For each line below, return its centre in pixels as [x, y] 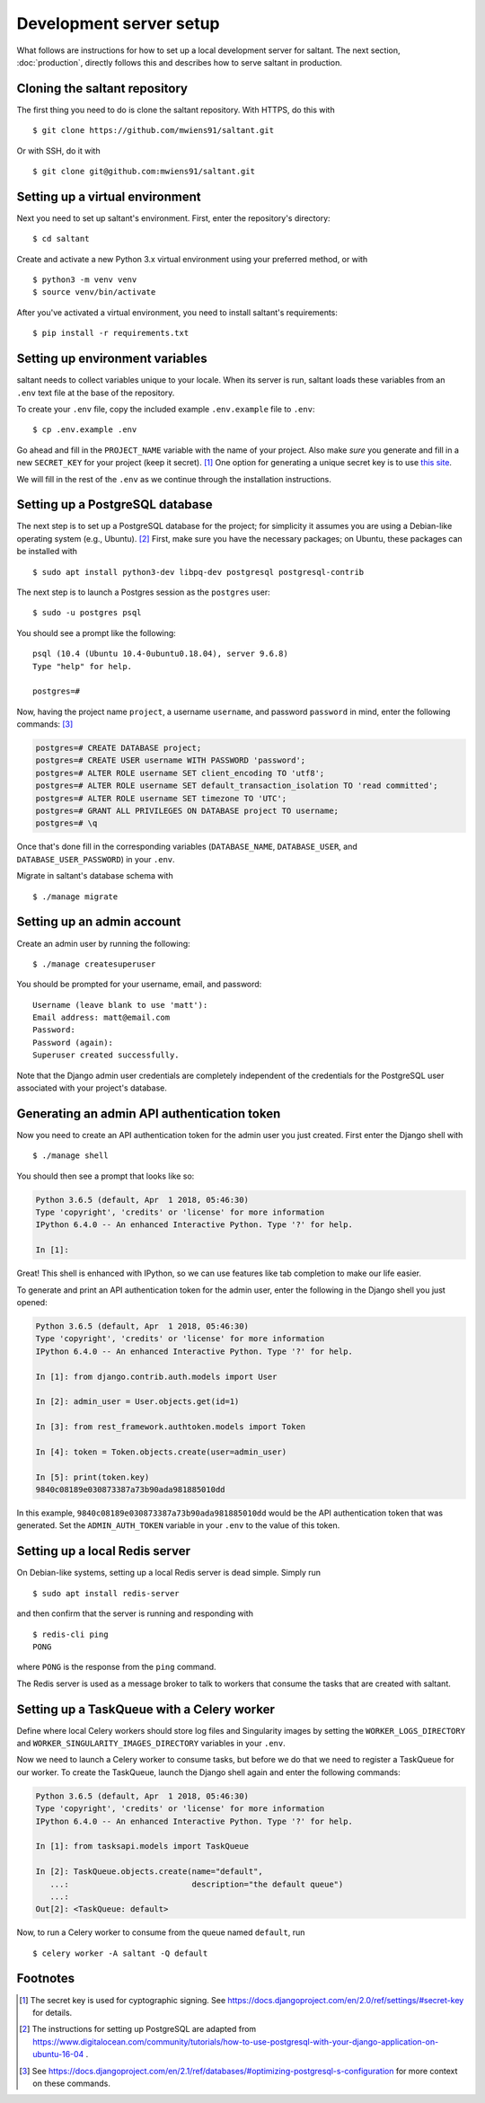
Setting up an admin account [99, 922]
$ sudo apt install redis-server [106, 1593]
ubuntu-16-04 [58, 2054]
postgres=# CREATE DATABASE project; [119, 748]
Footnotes [46, 1979]
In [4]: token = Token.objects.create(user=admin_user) [161, 1452]
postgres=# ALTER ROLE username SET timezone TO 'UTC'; [161, 798]
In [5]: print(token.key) [93, 1477]
